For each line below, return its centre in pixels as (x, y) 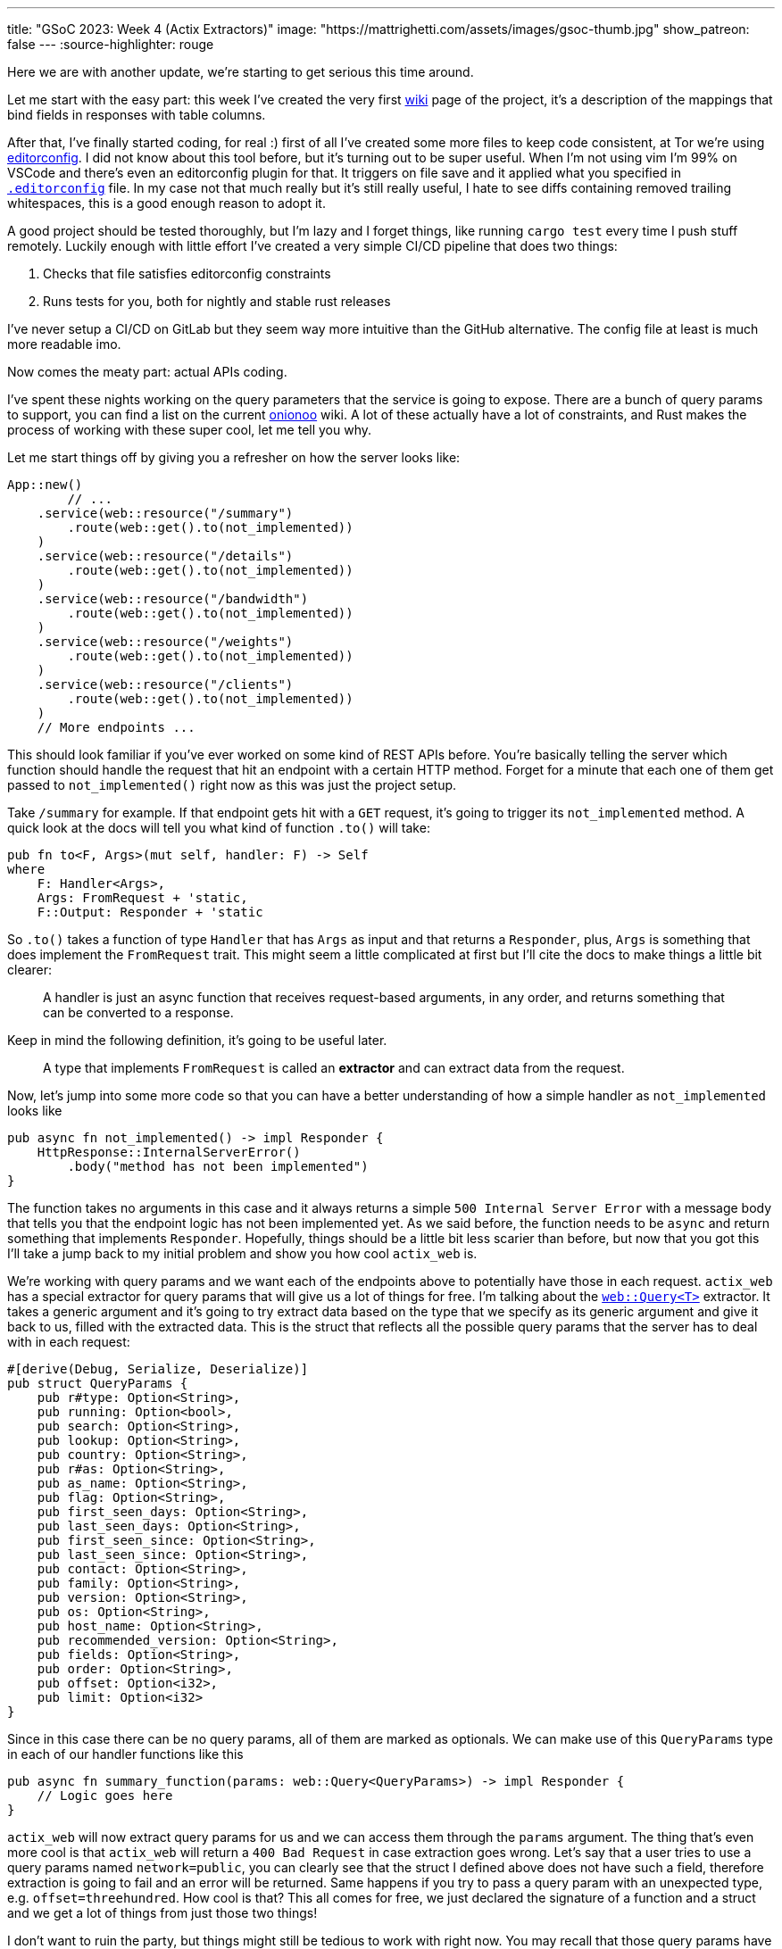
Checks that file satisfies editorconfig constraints (187, 274)
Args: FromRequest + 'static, (142, 898)
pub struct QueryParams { (98, 1383)
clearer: (30, 970)
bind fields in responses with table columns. (137, 115)
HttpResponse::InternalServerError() (169, 1152)
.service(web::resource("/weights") (165, 642)
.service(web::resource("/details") (165, 556)
